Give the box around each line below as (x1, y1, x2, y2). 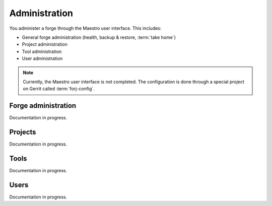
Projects (9, 128, 36, 136)
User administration (22, 55, 63, 61)
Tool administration (22, 48, 62, 54)
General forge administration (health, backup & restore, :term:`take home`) (22, 34, 176, 40)
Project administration (22, 41, 67, 47)
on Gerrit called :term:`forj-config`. (23, 86, 95, 92)
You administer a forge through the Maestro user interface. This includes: (9, 25, 162, 31)
